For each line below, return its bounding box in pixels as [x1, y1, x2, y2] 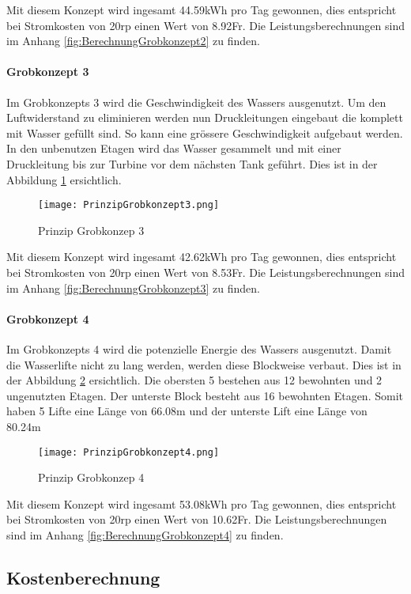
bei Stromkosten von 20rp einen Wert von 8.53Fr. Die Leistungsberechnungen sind [6, 263, 405, 280]
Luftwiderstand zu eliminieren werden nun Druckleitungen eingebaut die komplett [6, 109, 403, 126]
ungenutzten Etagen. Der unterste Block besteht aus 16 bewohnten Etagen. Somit [6, 387, 403, 403]
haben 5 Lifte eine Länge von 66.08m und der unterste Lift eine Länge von [6, 403, 368, 419]
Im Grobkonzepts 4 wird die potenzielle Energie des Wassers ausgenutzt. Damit [6, 340, 392, 357]
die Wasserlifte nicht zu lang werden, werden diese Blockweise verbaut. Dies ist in [6, 356, 402, 373]
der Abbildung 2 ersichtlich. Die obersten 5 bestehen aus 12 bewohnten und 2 [6, 372, 383, 388]
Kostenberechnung [6, 565, 160, 589]
